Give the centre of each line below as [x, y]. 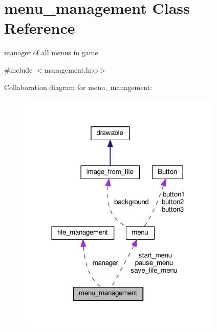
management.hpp [71, 69]
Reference [40, 28]
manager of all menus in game [51, 52]
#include [18, 69]
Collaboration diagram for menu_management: [78, 87]
